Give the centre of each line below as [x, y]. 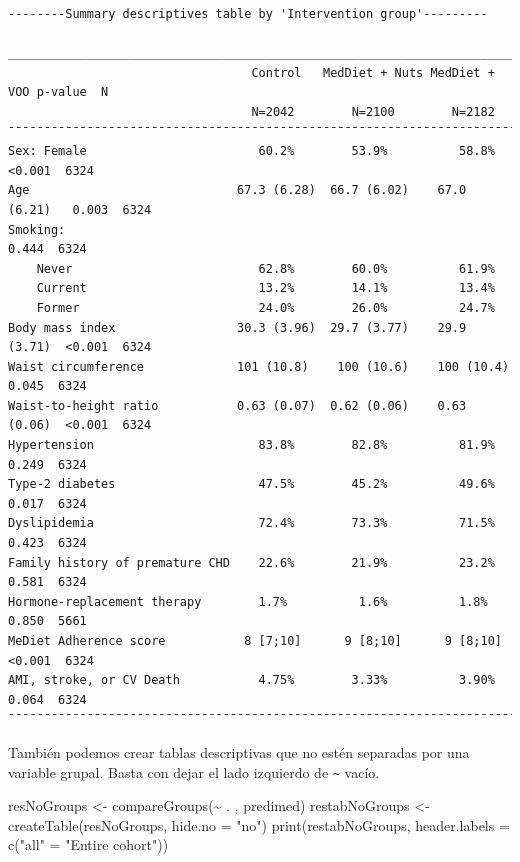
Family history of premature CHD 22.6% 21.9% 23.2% [251, 562]
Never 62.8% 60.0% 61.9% [265, 268]
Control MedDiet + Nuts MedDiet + [373, 72]
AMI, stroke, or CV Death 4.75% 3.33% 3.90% [251, 680]
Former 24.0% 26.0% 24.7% [265, 307]
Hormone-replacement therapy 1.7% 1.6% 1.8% [248, 601]
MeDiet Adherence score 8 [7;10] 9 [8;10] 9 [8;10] [255, 641]
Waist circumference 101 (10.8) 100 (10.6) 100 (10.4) [259, 366]
